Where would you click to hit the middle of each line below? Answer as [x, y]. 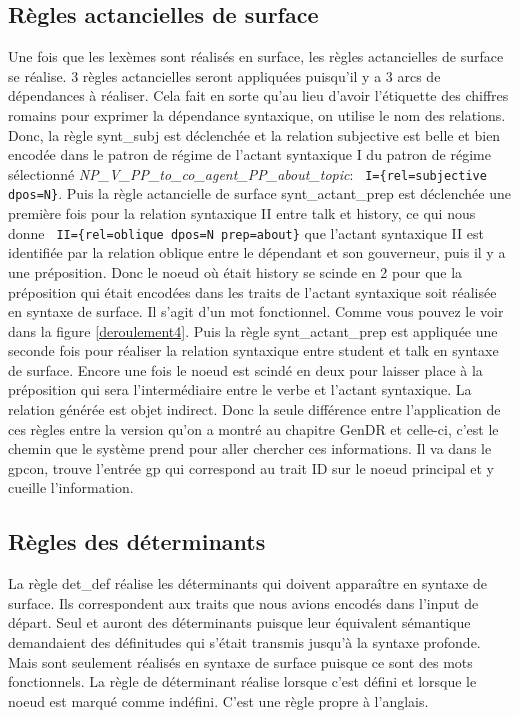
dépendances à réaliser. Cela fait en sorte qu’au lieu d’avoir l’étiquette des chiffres [258, 95]
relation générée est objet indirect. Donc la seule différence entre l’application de [254, 409]
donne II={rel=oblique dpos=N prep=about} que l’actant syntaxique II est [246, 232]
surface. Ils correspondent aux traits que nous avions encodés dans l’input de [243, 602]
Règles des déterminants [137, 541]
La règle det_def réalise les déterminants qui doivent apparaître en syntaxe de [248, 583]
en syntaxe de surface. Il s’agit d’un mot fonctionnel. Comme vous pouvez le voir [256, 311]
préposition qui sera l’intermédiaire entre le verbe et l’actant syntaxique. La [240, 389]
